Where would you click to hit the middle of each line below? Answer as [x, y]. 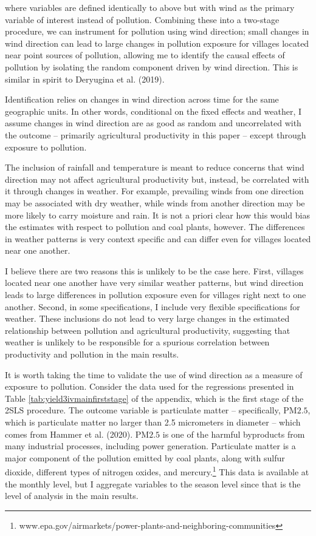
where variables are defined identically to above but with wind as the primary [150, 7]
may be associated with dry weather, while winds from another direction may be [155, 202]
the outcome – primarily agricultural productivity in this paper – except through [156, 134]
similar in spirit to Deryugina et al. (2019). [85, 79]
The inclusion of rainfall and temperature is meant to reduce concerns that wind [155, 167]
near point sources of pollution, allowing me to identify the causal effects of [145, 55]
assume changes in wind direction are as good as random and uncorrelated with [153, 123]
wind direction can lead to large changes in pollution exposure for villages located [157, 43]
